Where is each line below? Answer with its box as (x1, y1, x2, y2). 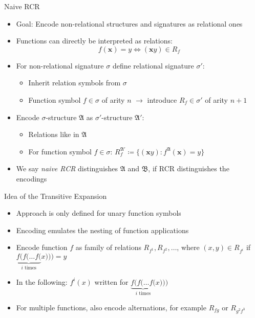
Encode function (16, 242, 68, 253)
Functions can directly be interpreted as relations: (16, 35, 173, 46)
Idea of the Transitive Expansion (4, 190, 107, 201)
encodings (16, 173, 47, 184)
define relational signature (112, 60, 194, 71)
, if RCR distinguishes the (148, 163, 229, 174)
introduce (147, 94, 177, 105)
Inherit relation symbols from (28, 77, 121, 88)
